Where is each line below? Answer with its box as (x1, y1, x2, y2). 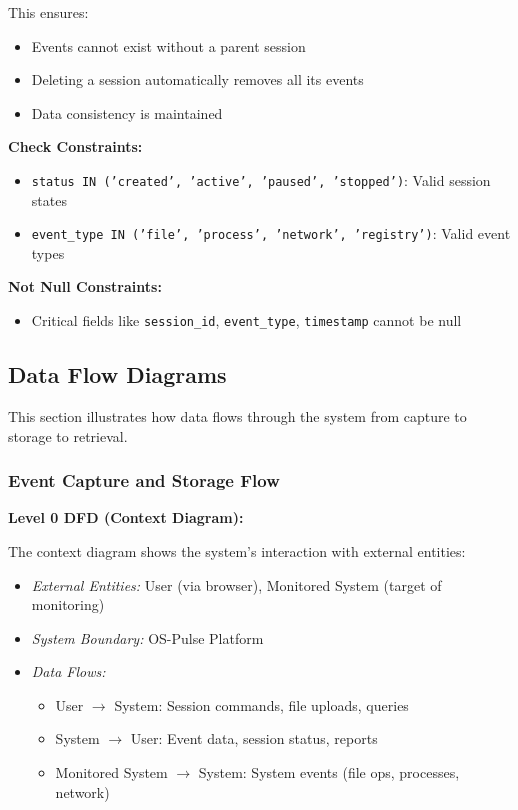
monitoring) (31, 594, 105, 615)
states (31, 189, 67, 210)
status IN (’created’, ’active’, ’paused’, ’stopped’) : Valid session (31, 169, 491, 190)
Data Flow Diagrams (8, 359, 227, 390)
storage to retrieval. (8, 425, 128, 446)
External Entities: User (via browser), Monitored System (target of (31, 574, 442, 595)
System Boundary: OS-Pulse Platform (31, 627, 264, 648)
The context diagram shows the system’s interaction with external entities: (8, 540, 466, 561)
